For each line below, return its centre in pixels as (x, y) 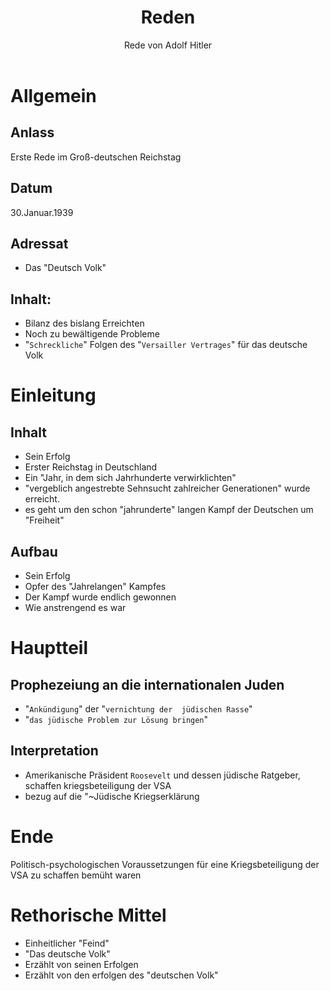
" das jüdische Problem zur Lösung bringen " (116, 719)
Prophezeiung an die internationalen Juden (147, 684)
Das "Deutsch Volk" (65, 268)
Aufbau (34, 551)
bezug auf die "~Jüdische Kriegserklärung (112, 796)
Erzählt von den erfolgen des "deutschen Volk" (121, 975)
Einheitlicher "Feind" (67, 943)
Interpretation (54, 751)
